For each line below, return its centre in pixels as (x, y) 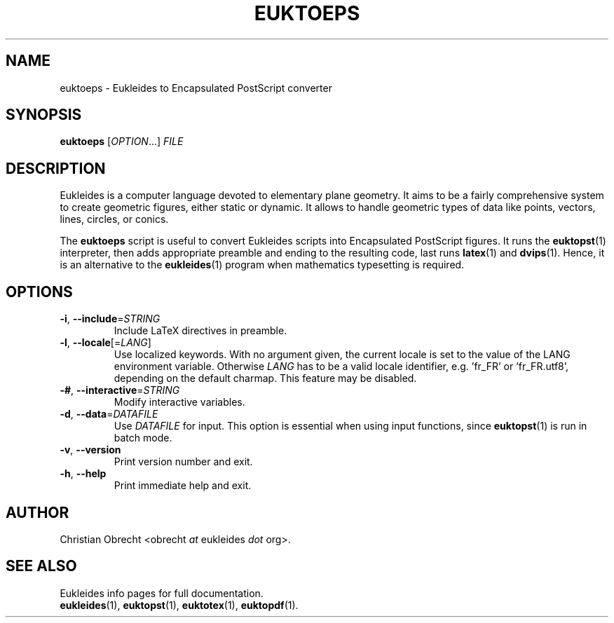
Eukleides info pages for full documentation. (162, 593)
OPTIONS (39, 292)
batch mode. (143, 438)
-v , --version (90, 450)
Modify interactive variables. (179, 402)
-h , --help (83, 474)
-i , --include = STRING (110, 319)
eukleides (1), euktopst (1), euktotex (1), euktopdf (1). (179, 605)
